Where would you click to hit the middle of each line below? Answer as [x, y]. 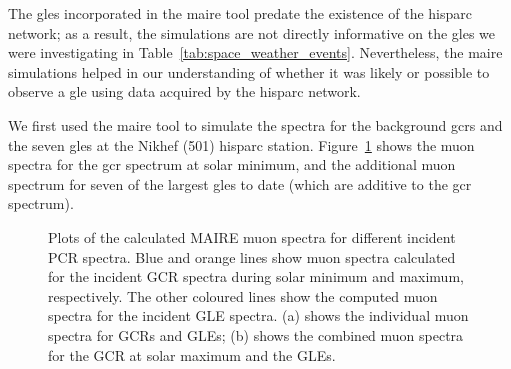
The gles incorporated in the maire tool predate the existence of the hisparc [240, 13]
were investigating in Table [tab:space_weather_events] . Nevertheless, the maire [255, 52]
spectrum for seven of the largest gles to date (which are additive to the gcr [240, 183]
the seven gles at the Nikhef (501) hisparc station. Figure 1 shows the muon [241, 144]
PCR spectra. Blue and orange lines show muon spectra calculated [252, 256]
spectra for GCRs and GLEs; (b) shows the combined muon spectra [256, 334]
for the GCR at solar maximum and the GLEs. [192, 354]
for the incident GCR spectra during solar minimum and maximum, [256, 276]
